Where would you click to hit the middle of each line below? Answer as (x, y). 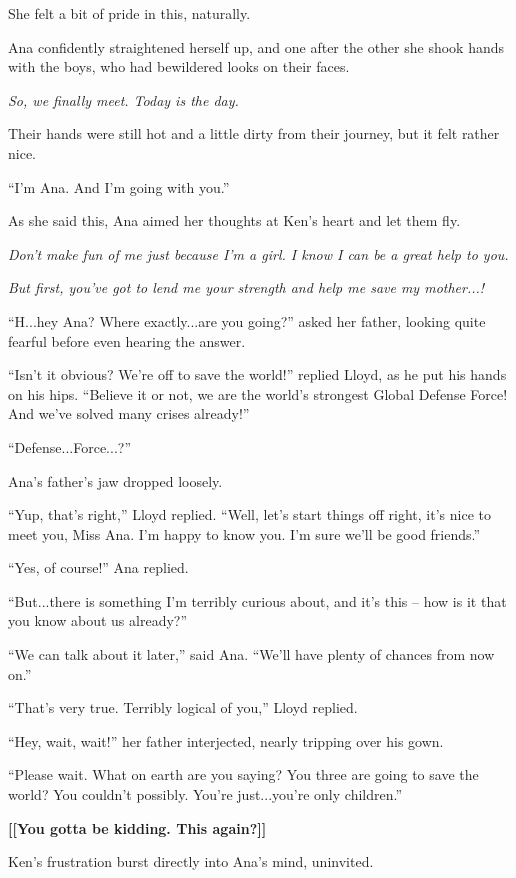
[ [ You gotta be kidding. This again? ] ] (137, 827)
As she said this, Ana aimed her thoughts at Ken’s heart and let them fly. (234, 220)
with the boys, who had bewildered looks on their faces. (179, 66)
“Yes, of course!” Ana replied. (98, 567)
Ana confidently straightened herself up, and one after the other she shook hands (256, 46)
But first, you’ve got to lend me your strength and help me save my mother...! (246, 287)
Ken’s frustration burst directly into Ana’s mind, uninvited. (191, 861)
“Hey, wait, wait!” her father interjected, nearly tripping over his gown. (226, 740)
